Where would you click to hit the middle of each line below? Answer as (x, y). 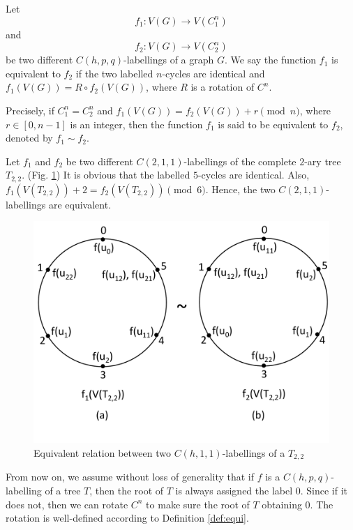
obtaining (282, 504)
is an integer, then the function (136, 124)
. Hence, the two (240, 189)
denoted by (29, 138)
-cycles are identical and (213, 73)
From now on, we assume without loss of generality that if (130, 477)
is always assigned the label (234, 491)
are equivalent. (80, 204)
